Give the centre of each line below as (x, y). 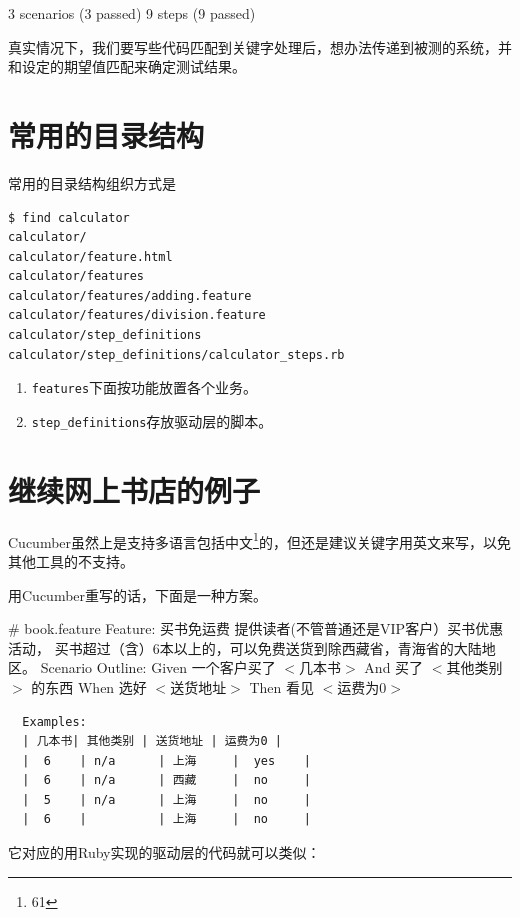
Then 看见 (282, 686)
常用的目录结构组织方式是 (92, 182)
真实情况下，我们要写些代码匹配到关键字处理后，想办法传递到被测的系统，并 (260, 46)
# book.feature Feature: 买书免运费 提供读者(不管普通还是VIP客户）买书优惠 (256, 628)
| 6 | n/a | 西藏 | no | (166, 780)
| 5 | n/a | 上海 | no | (166, 799)
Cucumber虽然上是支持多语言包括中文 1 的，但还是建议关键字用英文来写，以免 (259, 540)
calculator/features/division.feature (137, 315)
